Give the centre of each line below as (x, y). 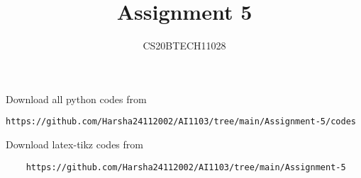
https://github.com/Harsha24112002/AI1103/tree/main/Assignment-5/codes (181, 122)
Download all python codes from (76, 99)
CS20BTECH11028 (184, 46)
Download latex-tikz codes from (74, 144)
